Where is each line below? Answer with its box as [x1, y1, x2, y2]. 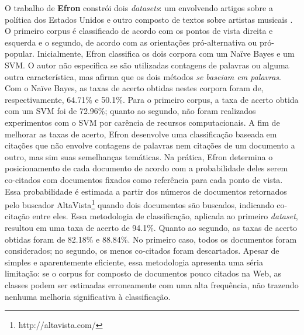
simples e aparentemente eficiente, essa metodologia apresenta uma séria [5, 255, 263, 268]
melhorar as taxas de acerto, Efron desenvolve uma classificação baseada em [5, 127, 277, 140]
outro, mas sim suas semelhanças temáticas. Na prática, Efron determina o [5, 150, 273, 163]
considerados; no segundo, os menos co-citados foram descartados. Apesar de [5, 244, 279, 257]
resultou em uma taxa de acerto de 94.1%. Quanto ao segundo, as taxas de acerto [5, 221, 298, 233]
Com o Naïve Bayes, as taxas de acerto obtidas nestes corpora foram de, [5, 82, 264, 94]
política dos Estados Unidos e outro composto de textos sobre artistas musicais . [5, 13, 293, 25]
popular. [5, 47, 35, 60]
